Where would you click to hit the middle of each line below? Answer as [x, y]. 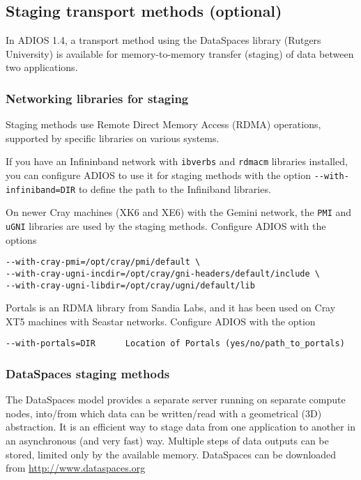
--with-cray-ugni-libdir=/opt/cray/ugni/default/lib [130, 285]
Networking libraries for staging [97, 98]
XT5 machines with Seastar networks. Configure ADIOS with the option [161, 321]
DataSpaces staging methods [88, 373]
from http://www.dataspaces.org [76, 468]
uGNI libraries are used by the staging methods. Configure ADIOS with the [166, 226]
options [21, 239]
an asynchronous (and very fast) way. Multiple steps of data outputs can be [167, 441]
